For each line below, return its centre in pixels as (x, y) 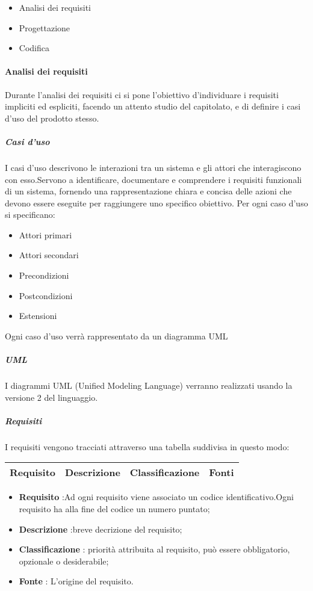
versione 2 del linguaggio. (51, 397)
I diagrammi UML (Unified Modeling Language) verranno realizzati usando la (149, 385)
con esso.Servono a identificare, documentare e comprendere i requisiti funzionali (153, 179)
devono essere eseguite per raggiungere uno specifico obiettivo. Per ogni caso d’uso (156, 203)
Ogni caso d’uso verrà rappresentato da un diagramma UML (116, 336)
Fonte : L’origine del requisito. (76, 581)
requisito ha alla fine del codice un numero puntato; (114, 508)
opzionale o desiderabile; (64, 561)
